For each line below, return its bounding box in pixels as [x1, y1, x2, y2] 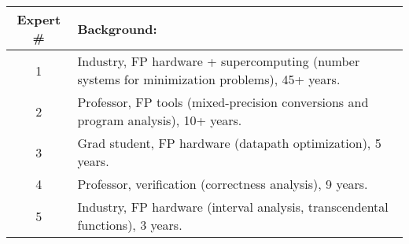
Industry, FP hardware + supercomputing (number [77, 52, 360, 70]
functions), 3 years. [77, 216, 182, 234]
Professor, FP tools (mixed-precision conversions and [77, 93, 369, 111]
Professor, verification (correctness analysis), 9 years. [77, 175, 368, 193]
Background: [77, 19, 157, 38]
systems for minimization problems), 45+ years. [77, 70, 341, 88]
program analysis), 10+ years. [77, 111, 242, 129]
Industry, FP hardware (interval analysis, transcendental [77, 198, 389, 216]
